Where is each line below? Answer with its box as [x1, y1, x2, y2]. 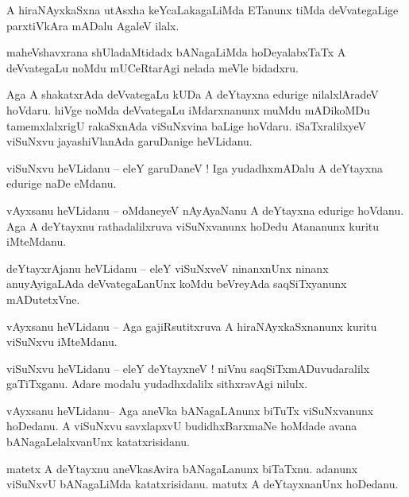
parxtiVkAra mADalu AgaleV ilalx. [6, 17, 179, 33]
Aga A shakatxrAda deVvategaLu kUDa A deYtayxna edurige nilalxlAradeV [6, 86, 379, 103]
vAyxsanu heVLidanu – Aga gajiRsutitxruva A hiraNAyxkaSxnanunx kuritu [6, 317, 377, 334]
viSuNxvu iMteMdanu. [6, 333, 118, 350]
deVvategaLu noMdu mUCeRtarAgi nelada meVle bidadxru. [6, 59, 299, 76]
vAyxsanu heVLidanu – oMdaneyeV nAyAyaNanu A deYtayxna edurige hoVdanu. [6, 201, 404, 218]
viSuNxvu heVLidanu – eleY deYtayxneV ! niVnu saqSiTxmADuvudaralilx [6, 359, 370, 376]
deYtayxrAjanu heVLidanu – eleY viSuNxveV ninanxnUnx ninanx [6, 259, 329, 276]
